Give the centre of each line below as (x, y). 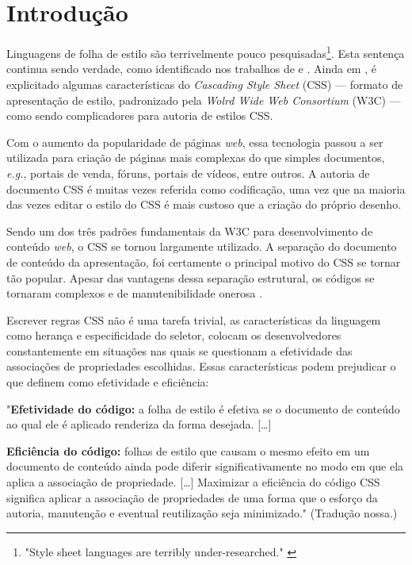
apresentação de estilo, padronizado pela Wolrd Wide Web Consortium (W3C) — (204, 100)
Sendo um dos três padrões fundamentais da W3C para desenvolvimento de (190, 231)
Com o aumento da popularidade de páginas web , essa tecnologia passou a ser (195, 142)
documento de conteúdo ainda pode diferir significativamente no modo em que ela (205, 466)
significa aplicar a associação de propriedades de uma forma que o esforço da (192, 497)
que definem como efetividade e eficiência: (108, 382)
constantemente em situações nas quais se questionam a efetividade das (179, 350)
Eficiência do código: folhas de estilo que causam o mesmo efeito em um (188, 450)
